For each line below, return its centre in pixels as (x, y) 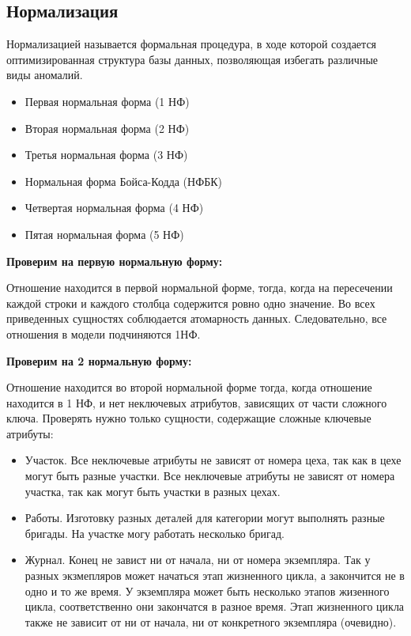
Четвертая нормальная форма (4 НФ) (114, 208)
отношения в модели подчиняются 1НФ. (104, 333)
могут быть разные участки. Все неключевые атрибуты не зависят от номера (210, 476)
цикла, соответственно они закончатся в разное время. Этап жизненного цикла (215, 606)
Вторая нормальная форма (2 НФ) (107, 128)
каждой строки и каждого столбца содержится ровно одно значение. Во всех (191, 303)
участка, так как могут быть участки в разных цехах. (153, 491)
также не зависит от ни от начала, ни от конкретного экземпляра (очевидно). (211, 621)
